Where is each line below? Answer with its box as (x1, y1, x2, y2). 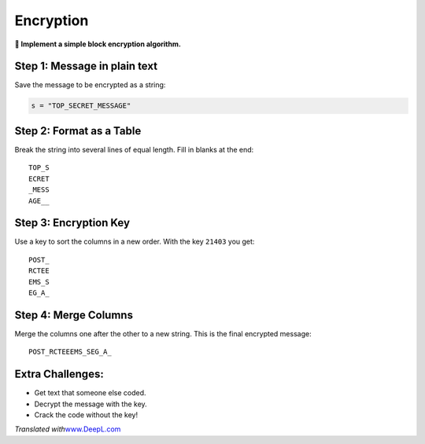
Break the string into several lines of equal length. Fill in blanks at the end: (14, 145, 254, 154)
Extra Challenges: (14, 368, 104, 381)
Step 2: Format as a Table (14, 124, 142, 138)
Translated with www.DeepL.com (14, 424, 121, 434)
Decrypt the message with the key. (34, 399, 147, 409)
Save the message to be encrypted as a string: (14, 80, 166, 90)
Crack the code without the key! (34, 409, 139, 420)
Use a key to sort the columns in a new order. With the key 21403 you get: (14, 237, 255, 247)
